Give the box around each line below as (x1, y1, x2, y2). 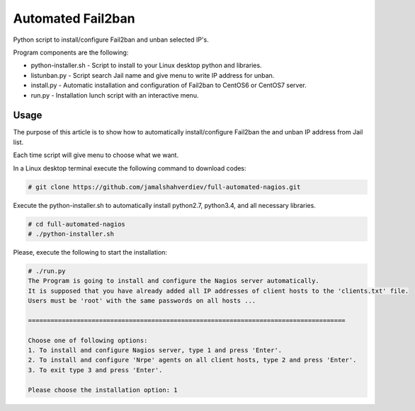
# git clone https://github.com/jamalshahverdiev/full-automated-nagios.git (28, 183, 301, 191)
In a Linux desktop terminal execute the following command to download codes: (13, 163, 247, 173)
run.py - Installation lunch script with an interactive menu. (30, 91, 199, 99)
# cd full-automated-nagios (28, 220, 125, 228)
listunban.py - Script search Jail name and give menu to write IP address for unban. (30, 71, 275, 79)
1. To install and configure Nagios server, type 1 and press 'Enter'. (28, 347, 283, 354)
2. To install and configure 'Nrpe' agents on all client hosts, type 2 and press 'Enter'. (28, 356, 357, 364)
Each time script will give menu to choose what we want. (13, 151, 179, 159)
